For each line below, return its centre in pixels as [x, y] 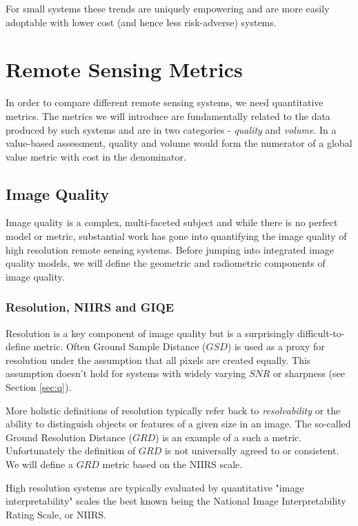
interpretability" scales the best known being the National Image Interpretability [176, 501]
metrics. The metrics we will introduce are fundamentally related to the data [168, 115]
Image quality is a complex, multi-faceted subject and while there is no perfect [172, 222]
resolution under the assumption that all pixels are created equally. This [158, 360]
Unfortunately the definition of [71, 451]
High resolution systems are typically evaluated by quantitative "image [155, 487]
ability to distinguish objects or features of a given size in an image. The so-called [178, 424]
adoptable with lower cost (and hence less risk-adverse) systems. [141, 22]
